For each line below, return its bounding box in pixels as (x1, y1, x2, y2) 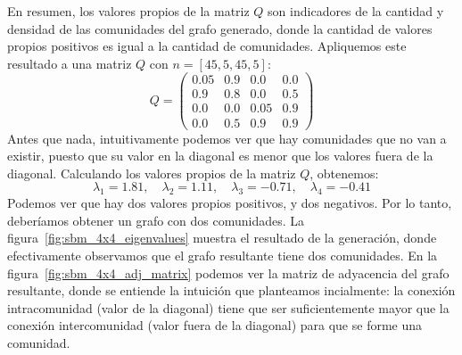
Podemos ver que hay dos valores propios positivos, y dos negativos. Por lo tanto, (7, 194, 452, 212)
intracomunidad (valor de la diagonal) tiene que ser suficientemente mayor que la (7, 298, 450, 317)
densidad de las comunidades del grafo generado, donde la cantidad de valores (7, 19, 433, 37)
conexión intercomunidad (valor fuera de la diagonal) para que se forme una (7, 316, 423, 334)
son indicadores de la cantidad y (268, 2, 444, 20)
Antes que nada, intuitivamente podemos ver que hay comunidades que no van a (7, 128, 447, 147)
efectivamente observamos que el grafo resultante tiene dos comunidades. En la (7, 245, 438, 264)
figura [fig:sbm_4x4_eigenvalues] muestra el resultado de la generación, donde (7, 228, 437, 247)
